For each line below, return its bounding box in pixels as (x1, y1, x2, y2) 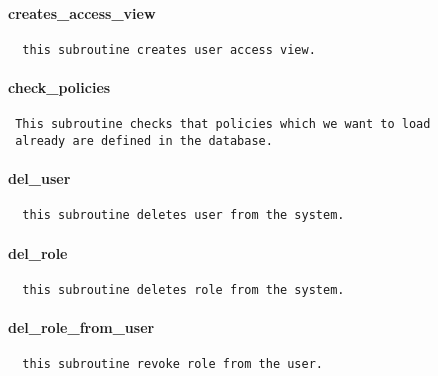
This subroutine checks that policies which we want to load (15, 117, 431, 132)
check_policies (8, 77, 111, 98)
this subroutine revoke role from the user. (22, 357, 323, 372)
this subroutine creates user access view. (22, 42, 316, 57)
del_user (8, 168, 71, 189)
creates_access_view (8, 2, 156, 23)
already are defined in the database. (15, 133, 273, 148)
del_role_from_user (8, 317, 155, 338)
